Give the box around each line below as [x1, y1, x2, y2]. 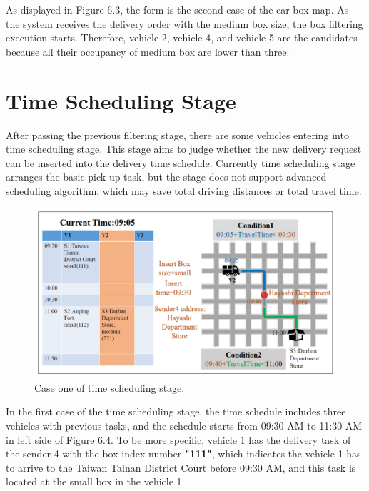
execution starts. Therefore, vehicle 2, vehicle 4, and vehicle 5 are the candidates [6, 30, 358, 45]
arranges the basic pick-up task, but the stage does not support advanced [6, 169, 327, 184]
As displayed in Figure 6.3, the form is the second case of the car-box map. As [6, 2, 349, 16]
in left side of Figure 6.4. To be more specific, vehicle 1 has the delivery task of [6, 432, 351, 447]
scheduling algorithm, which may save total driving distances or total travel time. [6, 183, 362, 198]
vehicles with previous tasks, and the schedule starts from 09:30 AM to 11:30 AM [6, 417, 363, 432]
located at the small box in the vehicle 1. [6, 474, 185, 489]
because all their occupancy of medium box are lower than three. [6, 44, 290, 59]
